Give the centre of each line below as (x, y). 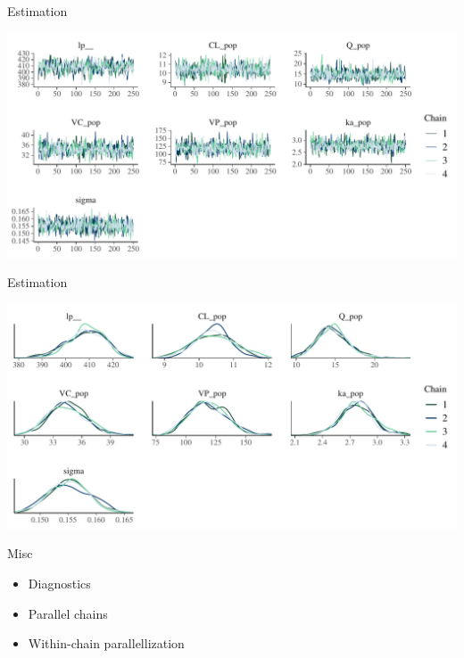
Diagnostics (59, 583)
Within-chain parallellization (106, 643)
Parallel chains (68, 613)
